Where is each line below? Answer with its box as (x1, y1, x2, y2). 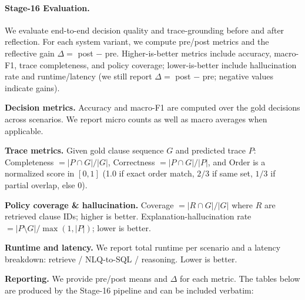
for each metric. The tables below (180, 272, 300, 285)
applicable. (5, 124, 43, 136)
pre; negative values (202, 70, 273, 82)
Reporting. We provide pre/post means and (5, 272, 168, 285)
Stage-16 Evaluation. (5, 1, 90, 14)
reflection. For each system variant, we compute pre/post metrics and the (5, 35, 269, 48)
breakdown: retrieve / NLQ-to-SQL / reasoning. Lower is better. (5, 252, 237, 265)
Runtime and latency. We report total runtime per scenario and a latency (5, 241, 281, 254)
